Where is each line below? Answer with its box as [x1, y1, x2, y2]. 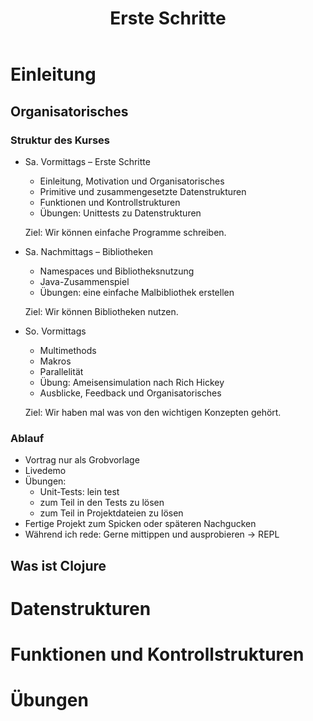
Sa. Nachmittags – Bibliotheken [24, 245, 154, 257]
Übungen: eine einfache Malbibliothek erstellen [39, 286, 235, 298]
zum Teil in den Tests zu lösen [39, 497, 165, 509]
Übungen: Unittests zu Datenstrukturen [39, 207, 202, 219]
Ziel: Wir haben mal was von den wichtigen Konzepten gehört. [24, 406, 282, 418]
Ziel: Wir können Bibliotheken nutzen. [24, 305, 179, 317]
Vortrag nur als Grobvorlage [24, 454, 140, 466]
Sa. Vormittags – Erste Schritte [24, 155, 151, 167]
